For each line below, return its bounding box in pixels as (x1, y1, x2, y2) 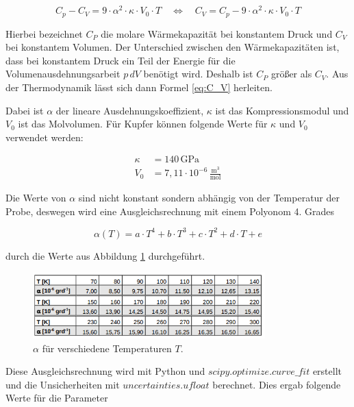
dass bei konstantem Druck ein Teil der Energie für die (5, 53, 236, 67)
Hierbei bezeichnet (5, 26, 83, 40)
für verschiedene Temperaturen (42, 341, 172, 355)
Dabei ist (5, 103, 44, 117)
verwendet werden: (5, 129, 84, 144)
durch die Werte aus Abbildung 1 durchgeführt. (5, 248, 205, 262)
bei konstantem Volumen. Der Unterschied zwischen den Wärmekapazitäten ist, (5, 40, 340, 54)
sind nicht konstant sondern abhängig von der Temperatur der (78, 190, 340, 205)
